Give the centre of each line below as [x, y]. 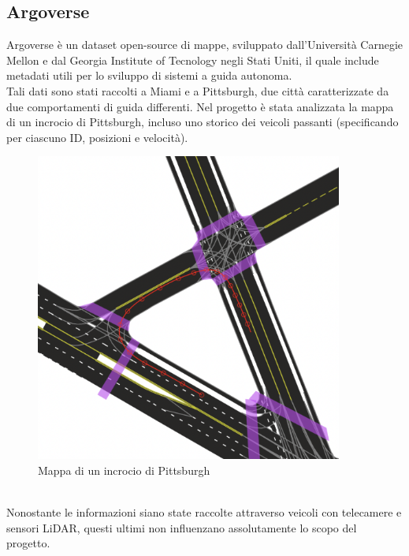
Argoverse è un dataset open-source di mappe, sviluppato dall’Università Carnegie [205, 45]
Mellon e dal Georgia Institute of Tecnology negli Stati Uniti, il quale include [193, 60]
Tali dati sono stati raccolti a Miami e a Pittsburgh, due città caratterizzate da [198, 90]
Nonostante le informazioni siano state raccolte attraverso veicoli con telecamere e [204, 511]
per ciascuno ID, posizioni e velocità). [97, 137]
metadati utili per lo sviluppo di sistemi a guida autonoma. [149, 75]
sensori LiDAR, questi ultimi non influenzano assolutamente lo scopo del [182, 527]
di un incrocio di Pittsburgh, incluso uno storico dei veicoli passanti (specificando [203, 122]
